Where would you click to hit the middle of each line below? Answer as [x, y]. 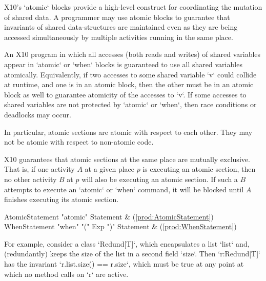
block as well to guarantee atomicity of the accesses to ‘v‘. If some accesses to [125, 94]
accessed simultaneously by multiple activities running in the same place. [119, 37]
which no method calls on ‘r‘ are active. [66, 274]
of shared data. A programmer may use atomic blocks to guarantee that [117, 17]
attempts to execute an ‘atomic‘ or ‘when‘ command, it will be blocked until [124, 189]
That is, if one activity [39, 169]
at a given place [110, 169]
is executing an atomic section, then [199, 169]
